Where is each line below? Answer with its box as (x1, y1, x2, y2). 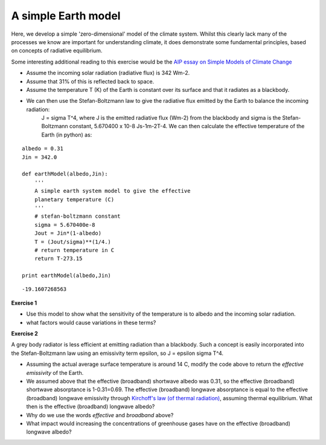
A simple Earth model (11, 9, 121, 22)
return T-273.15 (34, 255, 83, 262)
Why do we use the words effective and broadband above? (26, 411, 174, 418)
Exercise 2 (11, 330, 39, 337)
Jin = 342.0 (22, 154, 57, 160)
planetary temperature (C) (34, 196, 115, 203)
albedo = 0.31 (22, 145, 63, 152)
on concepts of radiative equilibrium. (11, 47, 103, 54)
